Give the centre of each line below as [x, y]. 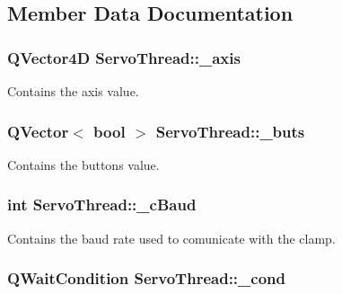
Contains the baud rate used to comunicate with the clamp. [171, 238]
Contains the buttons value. [83, 164]
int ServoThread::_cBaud [102, 205]
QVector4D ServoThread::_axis [124, 57]
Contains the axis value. [73, 91]
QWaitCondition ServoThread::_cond [146, 278]
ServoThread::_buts [230, 131]
